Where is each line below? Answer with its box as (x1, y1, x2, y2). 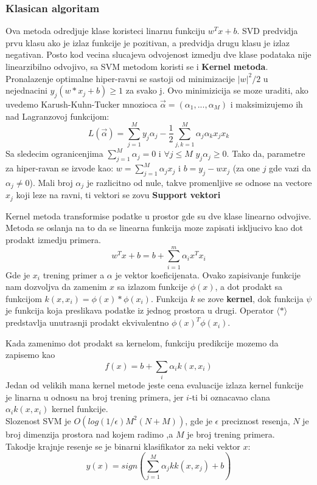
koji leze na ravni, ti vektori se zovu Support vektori (16, 188, 221, 201)
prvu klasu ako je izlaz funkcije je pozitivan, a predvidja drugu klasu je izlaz (5, 36, 290, 49)
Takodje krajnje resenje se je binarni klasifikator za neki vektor (5, 439, 240, 452)
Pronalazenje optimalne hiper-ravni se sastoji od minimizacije (5, 72, 235, 84)
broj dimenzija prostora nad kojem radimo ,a (5, 427, 173, 440)
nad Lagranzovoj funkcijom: (5, 109, 110, 122)
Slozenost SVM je (5, 414, 71, 427)
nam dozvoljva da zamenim (5, 280, 107, 293)
